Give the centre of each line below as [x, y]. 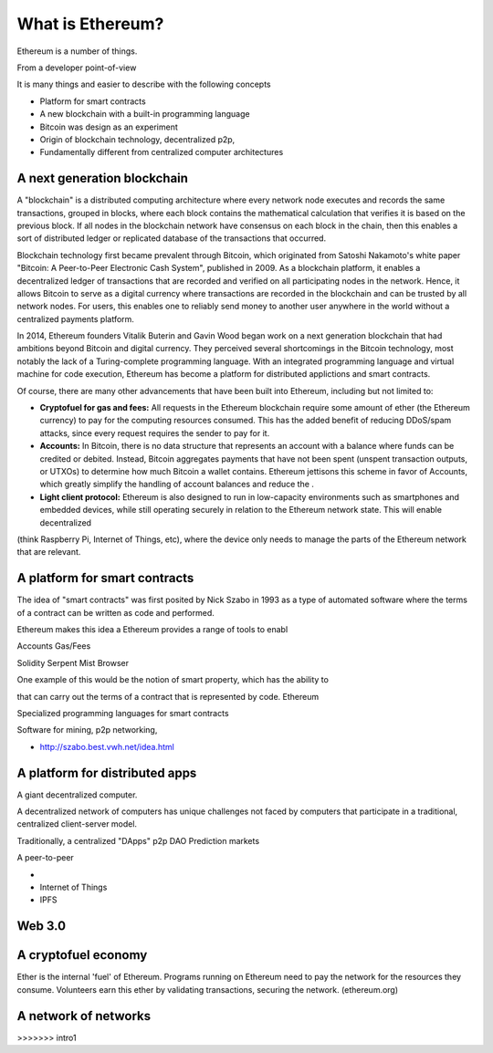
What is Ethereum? [90, 24]
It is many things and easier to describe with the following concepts [144, 84]
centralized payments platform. [75, 318]
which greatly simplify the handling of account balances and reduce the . [177, 485]
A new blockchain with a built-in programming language [145, 114]
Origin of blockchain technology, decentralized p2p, [137, 139]
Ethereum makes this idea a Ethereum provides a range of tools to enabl [152, 630]
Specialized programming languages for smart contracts [123, 713]
